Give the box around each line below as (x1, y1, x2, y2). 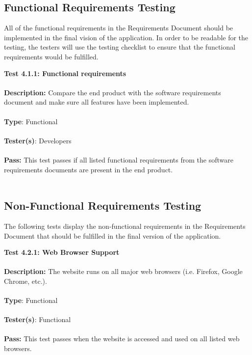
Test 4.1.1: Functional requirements (4, 68, 126, 78)
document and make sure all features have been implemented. (4, 97, 189, 107)
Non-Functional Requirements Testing (4, 198, 202, 213)
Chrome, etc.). (4, 275, 47, 286)
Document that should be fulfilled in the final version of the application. (4, 230, 221, 241)
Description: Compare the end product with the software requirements (4, 87, 221, 97)
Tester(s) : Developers (4, 135, 72, 145)
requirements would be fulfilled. (4, 51, 99, 61)
